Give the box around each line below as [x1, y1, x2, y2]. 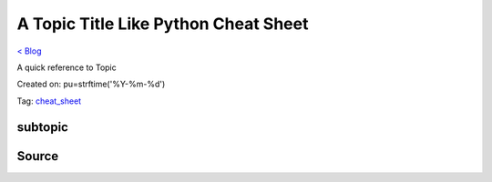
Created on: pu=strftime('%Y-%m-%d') [16, 78, 166, 90]
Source [16, 148, 59, 164]
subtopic [16, 119, 68, 135]
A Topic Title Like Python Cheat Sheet [16, 14, 309, 34]
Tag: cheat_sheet [16, 96, 82, 106]
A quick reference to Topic [16, 62, 118, 73]
